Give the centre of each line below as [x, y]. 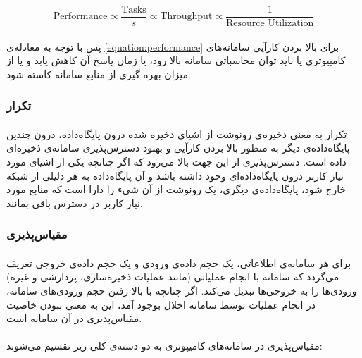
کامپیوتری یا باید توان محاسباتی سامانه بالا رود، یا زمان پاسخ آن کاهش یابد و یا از [176, 60]
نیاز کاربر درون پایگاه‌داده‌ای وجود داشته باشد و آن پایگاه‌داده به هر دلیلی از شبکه [175, 175]
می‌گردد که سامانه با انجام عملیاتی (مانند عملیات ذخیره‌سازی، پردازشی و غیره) [173, 277]
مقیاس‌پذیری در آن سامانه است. [74, 318]
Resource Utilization [270, 24]
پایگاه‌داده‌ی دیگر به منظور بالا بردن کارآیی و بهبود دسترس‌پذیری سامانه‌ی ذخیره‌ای [178, 148]
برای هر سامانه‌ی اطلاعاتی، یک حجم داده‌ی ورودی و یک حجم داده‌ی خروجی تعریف [179, 263]
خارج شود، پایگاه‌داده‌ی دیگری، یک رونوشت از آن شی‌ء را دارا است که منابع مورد [176, 189]
